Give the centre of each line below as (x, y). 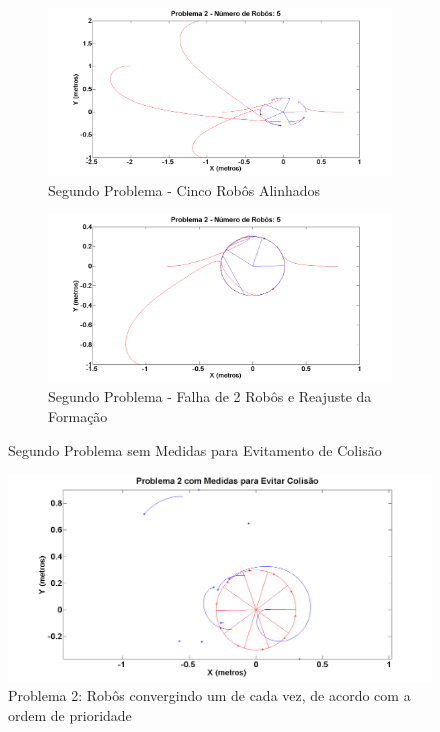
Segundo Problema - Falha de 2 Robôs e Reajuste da (210, 396)
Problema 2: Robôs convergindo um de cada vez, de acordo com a (209, 695)
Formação (78, 415)
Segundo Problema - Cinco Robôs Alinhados (184, 189)
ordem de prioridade (70, 714)
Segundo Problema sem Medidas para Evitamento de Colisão (195, 449)
